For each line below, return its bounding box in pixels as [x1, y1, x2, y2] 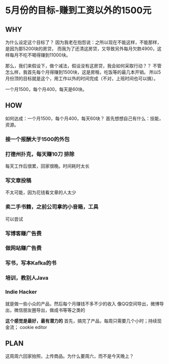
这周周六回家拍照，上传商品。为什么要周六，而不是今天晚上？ [5, 353, 134, 359]
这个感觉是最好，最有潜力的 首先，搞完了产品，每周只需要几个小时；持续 [5, 318, 157, 324]
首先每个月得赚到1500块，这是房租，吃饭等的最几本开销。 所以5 [27, 69, 161, 75]
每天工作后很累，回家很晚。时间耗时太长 [5, 163, 90, 169]
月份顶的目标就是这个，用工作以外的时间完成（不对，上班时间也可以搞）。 [5, 76, 158, 81]
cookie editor [19, 324, 48, 330]
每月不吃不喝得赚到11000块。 [9, 52, 71, 58]
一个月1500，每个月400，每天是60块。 [5, 86, 87, 92]
